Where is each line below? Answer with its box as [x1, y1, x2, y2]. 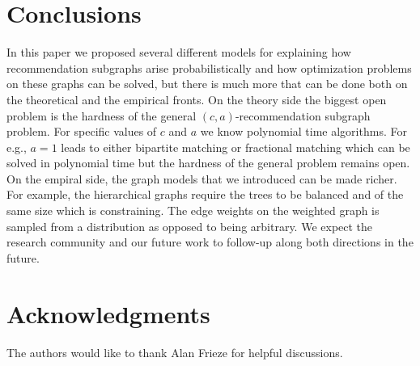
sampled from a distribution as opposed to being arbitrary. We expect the [6, 217, 373, 234]
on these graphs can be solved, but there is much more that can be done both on [6, 75, 408, 92]
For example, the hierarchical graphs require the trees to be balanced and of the [6, 186, 404, 203]
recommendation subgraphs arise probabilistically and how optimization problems [6, 59, 412, 76]
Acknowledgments [6, 297, 210, 330]
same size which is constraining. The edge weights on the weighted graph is [6, 202, 380, 219]
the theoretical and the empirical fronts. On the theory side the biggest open [6, 90, 387, 107]
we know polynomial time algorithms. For [200, 123, 407, 140]
